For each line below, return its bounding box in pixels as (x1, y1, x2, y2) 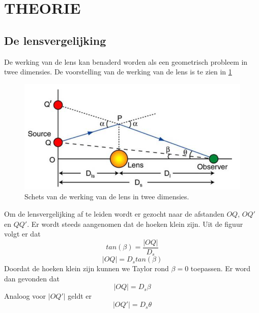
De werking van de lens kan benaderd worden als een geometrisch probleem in (4, 56, 248, 67)
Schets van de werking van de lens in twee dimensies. (24, 191, 189, 202)
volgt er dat (4, 228, 41, 239)
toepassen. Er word (190, 263, 250, 274)
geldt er (68, 291, 92, 301)
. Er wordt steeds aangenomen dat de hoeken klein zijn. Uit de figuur (27, 218, 243, 229)
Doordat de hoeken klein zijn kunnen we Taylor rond (4, 263, 169, 274)
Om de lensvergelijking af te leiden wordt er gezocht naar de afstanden (4, 208, 224, 219)
